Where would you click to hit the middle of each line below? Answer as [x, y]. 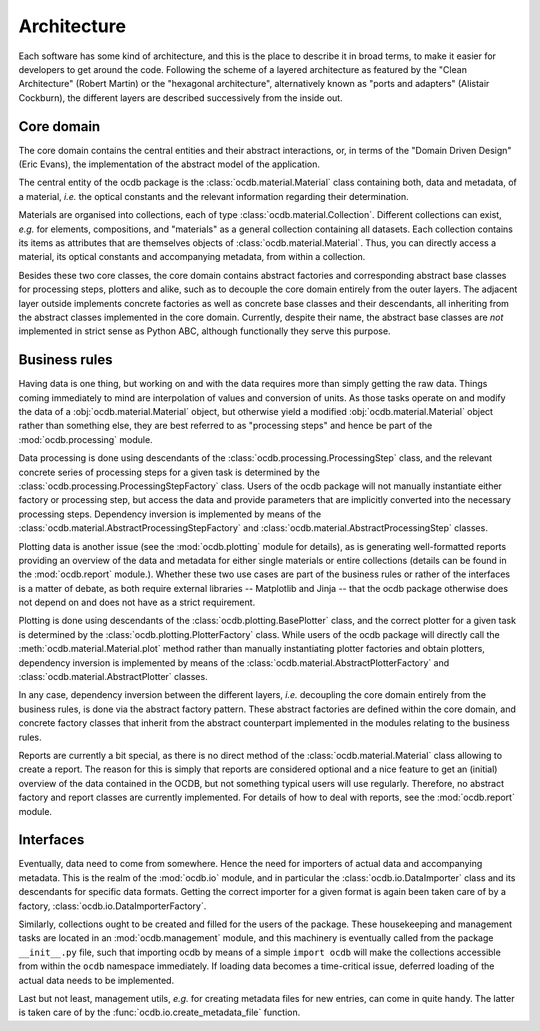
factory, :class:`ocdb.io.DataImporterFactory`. [112, 906]
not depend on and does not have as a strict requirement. [137, 602]
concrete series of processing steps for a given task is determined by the [169, 472]
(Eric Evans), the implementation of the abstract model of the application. [169, 164]
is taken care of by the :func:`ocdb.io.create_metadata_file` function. [159, 1012]
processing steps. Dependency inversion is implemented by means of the [170, 514]
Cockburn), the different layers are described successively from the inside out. [181, 97]
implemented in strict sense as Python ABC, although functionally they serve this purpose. [204, 331]
